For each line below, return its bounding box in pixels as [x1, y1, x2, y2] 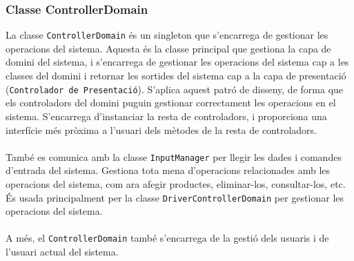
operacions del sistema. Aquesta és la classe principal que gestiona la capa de [6, 41, 331, 55]
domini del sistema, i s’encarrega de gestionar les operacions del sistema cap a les [6, 55, 349, 69]
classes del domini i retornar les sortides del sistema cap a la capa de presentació [6, 68, 346, 83]
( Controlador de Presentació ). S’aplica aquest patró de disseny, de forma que [6, 81, 344, 96]
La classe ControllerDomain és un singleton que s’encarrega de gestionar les [6, 28, 328, 42]
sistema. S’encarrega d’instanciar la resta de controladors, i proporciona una [6, 108, 327, 123]
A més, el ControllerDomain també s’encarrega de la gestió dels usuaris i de [6, 231, 329, 245]
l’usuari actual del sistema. [6, 244, 119, 259]
